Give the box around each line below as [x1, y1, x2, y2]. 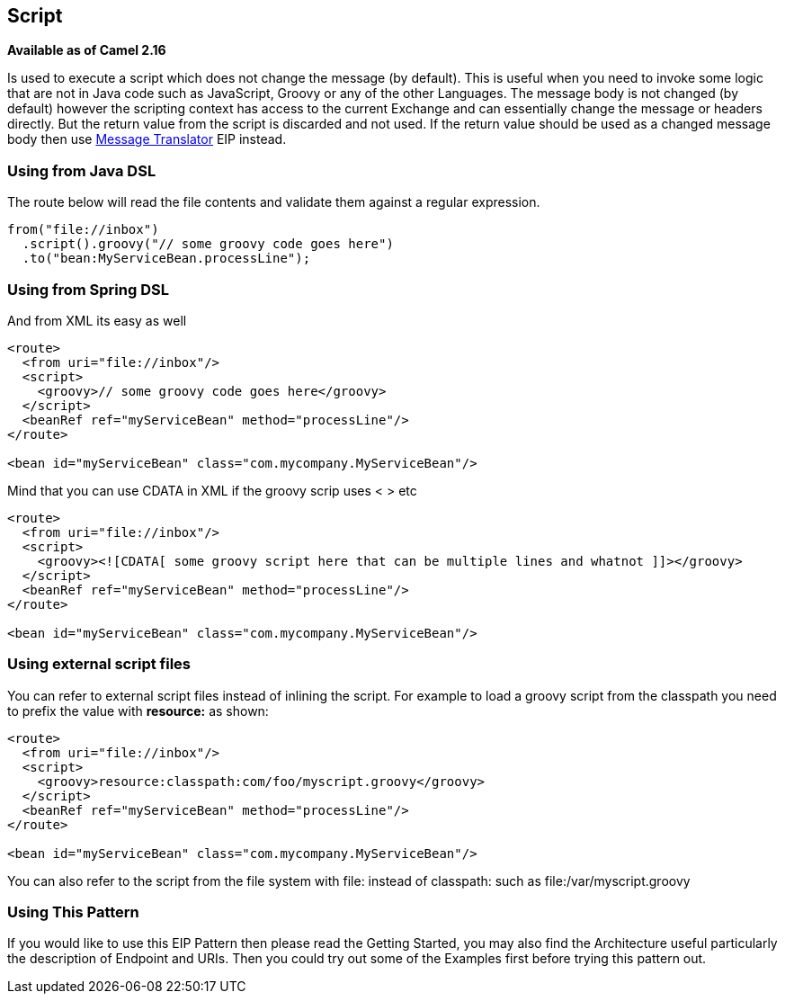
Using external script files [7, 655, 192, 674]
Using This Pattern [7, 903, 139, 922]
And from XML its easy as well [7, 312, 187, 328]
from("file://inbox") [7, 222, 159, 237]
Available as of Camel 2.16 [7, 42, 166, 58]
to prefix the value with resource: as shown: [7, 702, 269, 719]
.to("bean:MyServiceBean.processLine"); [22, 251, 311, 266]
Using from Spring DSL [7, 280, 169, 299]
